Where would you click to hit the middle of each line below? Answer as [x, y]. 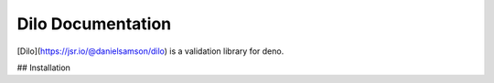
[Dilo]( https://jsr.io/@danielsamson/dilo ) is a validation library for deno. [150, 51]
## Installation [43, 67]
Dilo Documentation [94, 24]
